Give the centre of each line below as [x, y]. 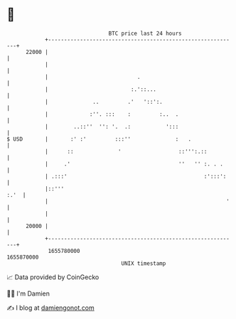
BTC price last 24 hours [145, 33]
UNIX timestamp [144, 263]
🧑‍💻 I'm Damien [28, 293]
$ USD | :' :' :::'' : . [99, 139]
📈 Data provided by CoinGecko [53, 277]
